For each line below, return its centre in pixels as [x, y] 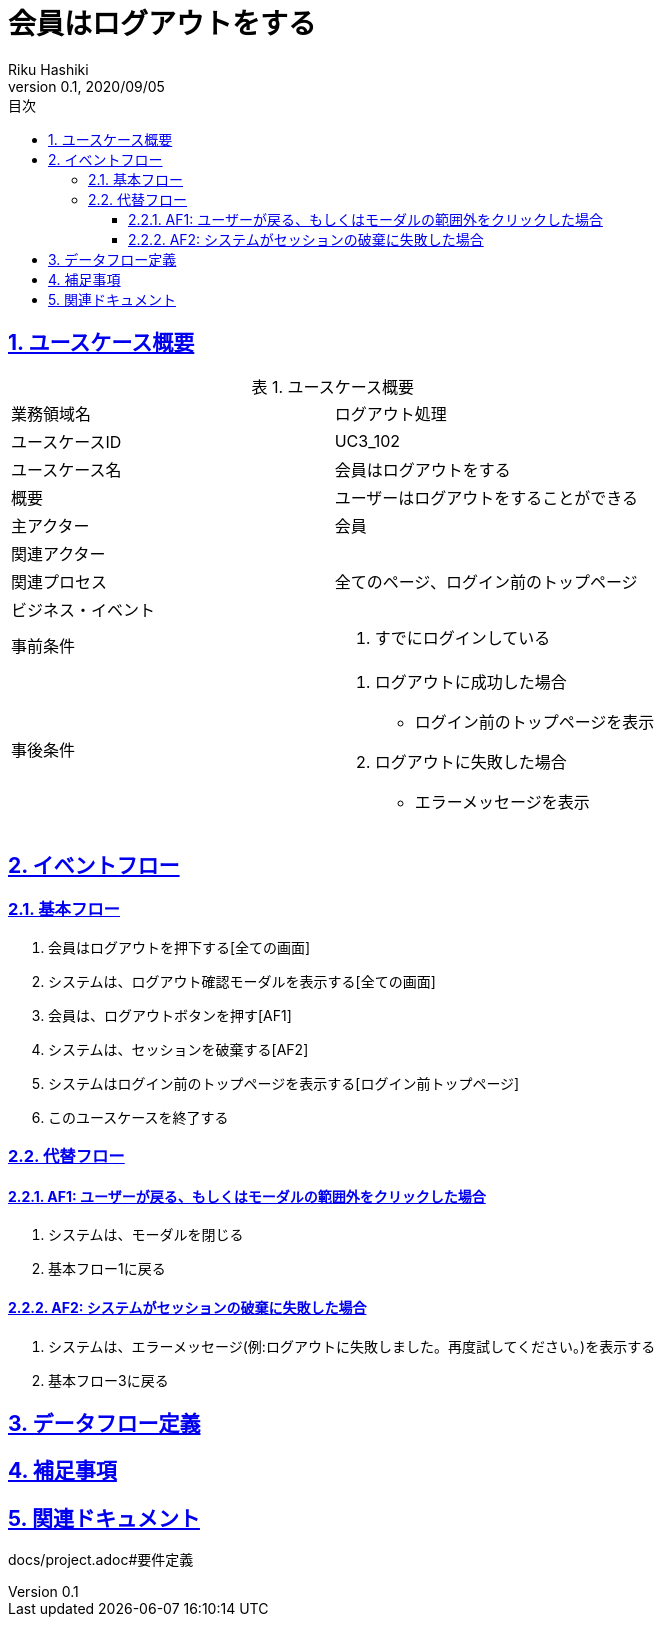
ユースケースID [66, 441]
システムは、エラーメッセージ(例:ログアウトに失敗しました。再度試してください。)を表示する [352, 1346]
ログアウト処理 [390, 413]
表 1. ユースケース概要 [332, 386]
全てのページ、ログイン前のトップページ [486, 581]
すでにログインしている [462, 637]
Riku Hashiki [48, 69]
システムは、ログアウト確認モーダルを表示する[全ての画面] [242, 981]
